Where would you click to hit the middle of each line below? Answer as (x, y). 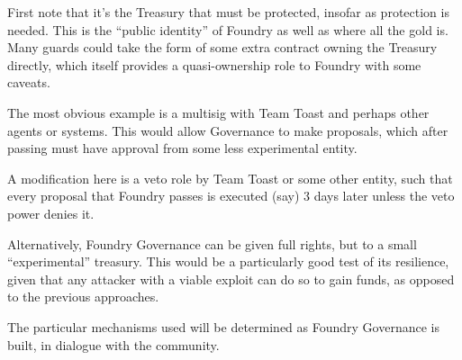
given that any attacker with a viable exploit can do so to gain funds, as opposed (231, 279)
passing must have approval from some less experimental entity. (182, 148)
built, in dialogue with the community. (113, 344)
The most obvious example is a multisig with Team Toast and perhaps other (218, 112)
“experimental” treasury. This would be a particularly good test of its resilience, (228, 261)
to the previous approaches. (83, 297)
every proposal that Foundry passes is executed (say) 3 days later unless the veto (231, 196)
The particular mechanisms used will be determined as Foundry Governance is (223, 326)
